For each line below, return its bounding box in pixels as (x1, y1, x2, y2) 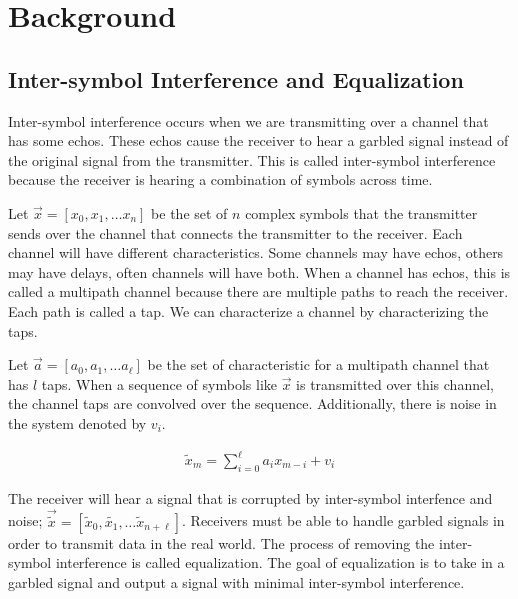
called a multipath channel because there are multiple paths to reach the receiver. (8, 281, 509, 302)
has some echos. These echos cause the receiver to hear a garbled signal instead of (8, 130, 509, 151)
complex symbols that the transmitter (245, 202, 478, 223)
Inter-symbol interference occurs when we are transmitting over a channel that (8, 110, 489, 131)
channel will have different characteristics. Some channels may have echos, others (8, 242, 504, 263)
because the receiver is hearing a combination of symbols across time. (8, 169, 433, 190)
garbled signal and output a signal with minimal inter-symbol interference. (8, 572, 465, 593)
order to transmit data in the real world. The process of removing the (8, 532, 435, 553)
